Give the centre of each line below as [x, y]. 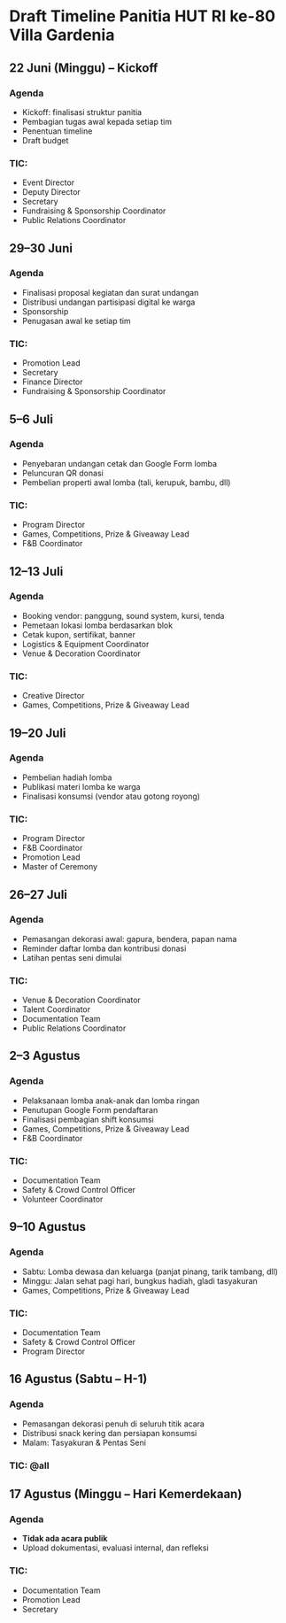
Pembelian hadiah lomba [67, 777]
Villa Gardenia [62, 35]
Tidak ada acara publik [65, 1539]
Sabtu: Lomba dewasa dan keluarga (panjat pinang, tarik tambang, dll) [150, 1271]
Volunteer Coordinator [62, 1199]
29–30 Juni [41, 248]
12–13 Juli [36, 572]
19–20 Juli [38, 733]
